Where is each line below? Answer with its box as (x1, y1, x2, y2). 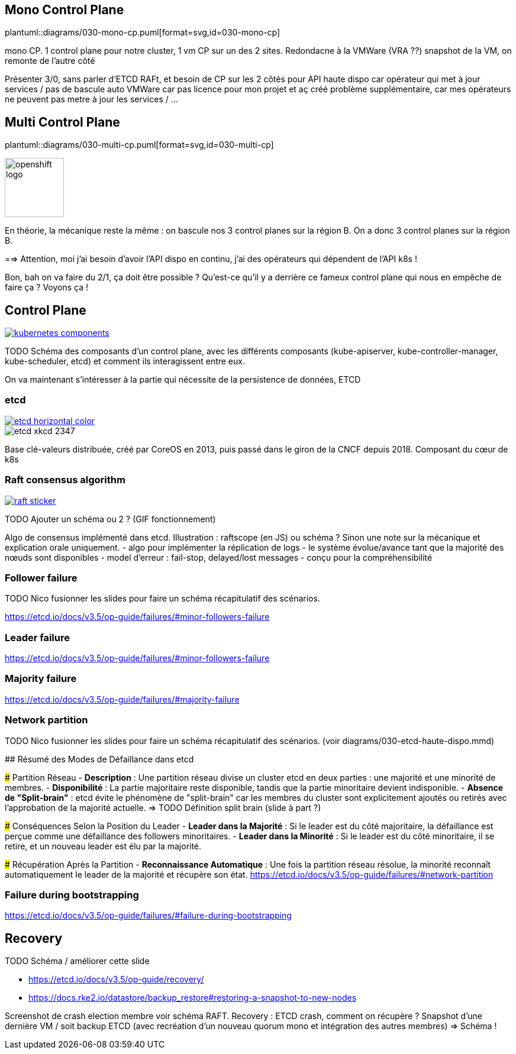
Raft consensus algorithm (5, 474, 125, 486)
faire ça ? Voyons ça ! (5, 282, 88, 293)
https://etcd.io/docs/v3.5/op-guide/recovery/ (28, 974, 204, 985)
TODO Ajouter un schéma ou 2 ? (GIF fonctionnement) (5, 513, 216, 524)
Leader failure (5, 631, 70, 644)
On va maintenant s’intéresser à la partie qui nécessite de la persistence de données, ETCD (5, 374, 361, 385)
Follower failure (5, 571, 78, 584)
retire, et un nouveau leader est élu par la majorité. (5, 840, 202, 851)
